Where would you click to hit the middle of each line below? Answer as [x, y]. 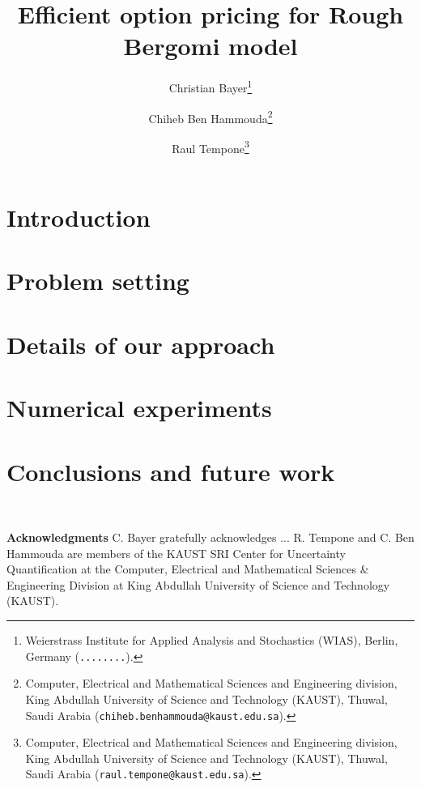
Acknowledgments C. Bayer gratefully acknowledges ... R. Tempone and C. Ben [210, 537]
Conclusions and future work [171, 471]
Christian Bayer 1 [210, 86]
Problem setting [98, 281]
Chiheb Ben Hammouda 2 [210, 117]
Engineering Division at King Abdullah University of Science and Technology [198, 584]
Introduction [79, 217]
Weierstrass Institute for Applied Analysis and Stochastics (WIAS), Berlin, [212, 640]
